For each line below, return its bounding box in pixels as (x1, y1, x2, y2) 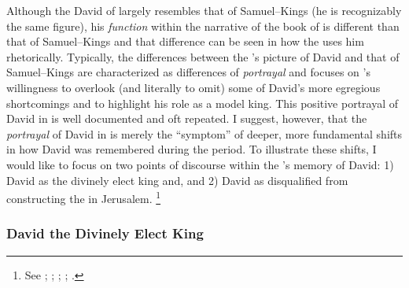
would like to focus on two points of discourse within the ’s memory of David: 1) (6, 156, 394, 172)
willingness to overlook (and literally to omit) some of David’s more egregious (6, 79, 381, 95)
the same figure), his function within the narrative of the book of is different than (6, 17, 400, 34)
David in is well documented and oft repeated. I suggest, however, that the (6, 110, 367, 127)
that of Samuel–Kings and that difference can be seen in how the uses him (6, 33, 364, 50)
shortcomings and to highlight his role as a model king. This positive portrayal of (6, 94, 399, 111)
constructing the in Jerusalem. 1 (6, 188, 161, 206)
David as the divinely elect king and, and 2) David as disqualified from (6, 172, 348, 188)
